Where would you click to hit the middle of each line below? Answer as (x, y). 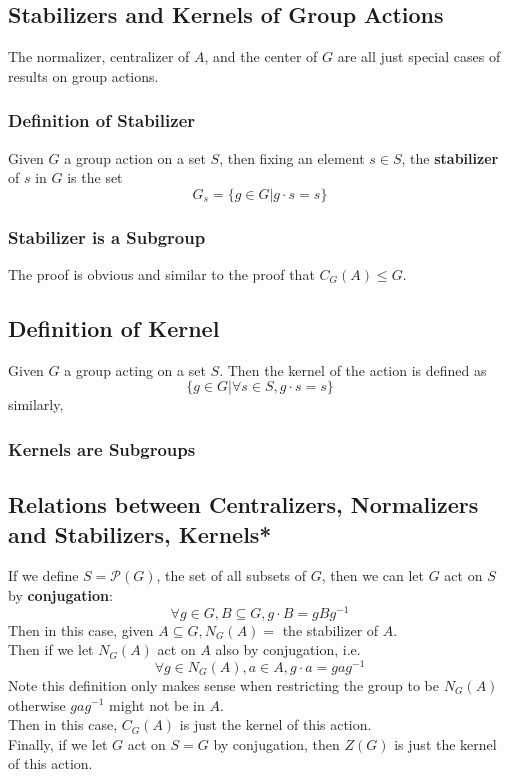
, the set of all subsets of (231, 575)
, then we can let (373, 575)
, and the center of (261, 56)
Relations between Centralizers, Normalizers (243, 504)
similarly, (36, 404)
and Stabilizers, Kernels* (140, 533)
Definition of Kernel (114, 328)
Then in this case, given (81, 629)
